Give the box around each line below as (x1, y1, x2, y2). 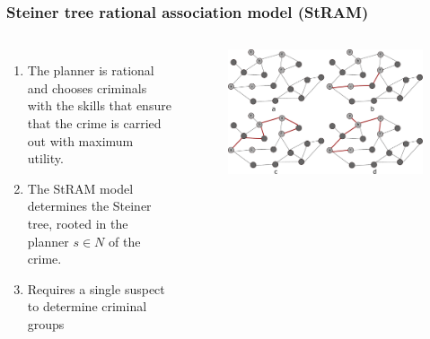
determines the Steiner (27, 196, 152, 215)
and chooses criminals (27, 78, 147, 97)
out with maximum (27, 131, 134, 150)
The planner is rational (27, 61, 154, 80)
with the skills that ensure (27, 96, 171, 115)
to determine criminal (27, 297, 147, 316)
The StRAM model (27, 178, 134, 197)
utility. (27, 149, 64, 168)
